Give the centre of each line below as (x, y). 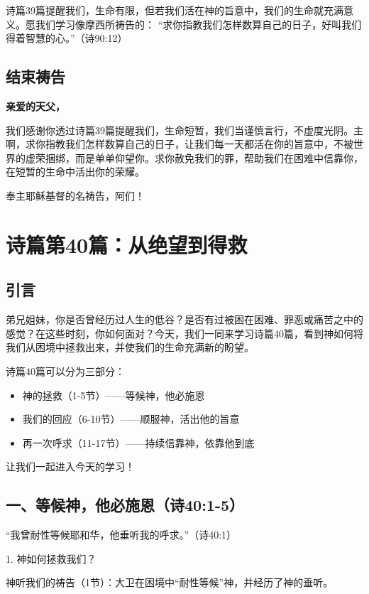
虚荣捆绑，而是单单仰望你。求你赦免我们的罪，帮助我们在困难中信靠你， (194, 157)
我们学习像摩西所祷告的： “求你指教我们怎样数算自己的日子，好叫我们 (198, 24)
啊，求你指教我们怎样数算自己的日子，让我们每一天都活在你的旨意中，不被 (180, 144)
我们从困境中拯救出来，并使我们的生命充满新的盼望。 (130, 347)
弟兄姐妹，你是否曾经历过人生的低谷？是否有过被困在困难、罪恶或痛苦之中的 (184, 319)
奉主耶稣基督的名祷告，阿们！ (75, 195)
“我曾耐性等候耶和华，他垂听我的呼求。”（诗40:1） (121, 535)
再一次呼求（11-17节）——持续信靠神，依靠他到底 (138, 442)
